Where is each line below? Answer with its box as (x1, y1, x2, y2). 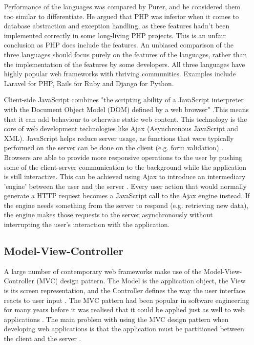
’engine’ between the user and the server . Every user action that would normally (4, 181, 247, 191)
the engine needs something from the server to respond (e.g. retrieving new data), (4, 200, 249, 210)
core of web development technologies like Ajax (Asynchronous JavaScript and (4, 123, 238, 134)
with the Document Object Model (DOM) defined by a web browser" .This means (4, 104, 249, 114)
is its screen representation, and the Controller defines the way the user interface (4, 285, 245, 296)
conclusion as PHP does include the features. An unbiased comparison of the (4, 40, 233, 50)
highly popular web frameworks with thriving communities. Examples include (4, 69, 236, 79)
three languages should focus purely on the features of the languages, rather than (4, 49, 247, 59)
